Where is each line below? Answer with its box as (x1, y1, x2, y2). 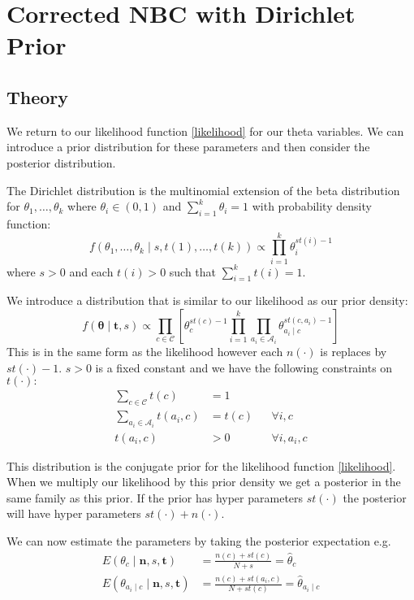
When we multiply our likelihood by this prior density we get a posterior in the (6, 473, 401, 490)
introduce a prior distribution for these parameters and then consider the (6, 138, 370, 155)
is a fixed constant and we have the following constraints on (95, 359, 393, 376)
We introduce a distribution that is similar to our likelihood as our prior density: (6, 292, 408, 309)
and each (69, 263, 114, 280)
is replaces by (320, 343, 387, 360)
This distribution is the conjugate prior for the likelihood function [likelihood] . (6, 457, 396, 474)
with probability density (252, 198, 372, 215)
